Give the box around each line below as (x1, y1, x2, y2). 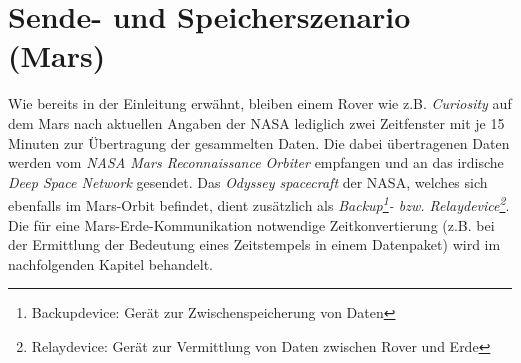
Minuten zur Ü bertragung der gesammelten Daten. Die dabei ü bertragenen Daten (8, 132, 510, 153)
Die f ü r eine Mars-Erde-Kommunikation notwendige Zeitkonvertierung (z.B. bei (8, 214, 495, 235)
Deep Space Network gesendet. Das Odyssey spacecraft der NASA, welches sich (8, 171, 488, 192)
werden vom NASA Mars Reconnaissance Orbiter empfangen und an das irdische (8, 152, 504, 173)
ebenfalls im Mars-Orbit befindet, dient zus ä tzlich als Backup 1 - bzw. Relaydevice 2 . (8, 192, 510, 215)
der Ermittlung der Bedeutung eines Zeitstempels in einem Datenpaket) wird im (8, 234, 501, 255)
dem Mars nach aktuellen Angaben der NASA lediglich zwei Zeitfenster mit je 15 (8, 112, 505, 133)
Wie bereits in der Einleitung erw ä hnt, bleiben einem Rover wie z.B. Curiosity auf (8, 93, 512, 114)
